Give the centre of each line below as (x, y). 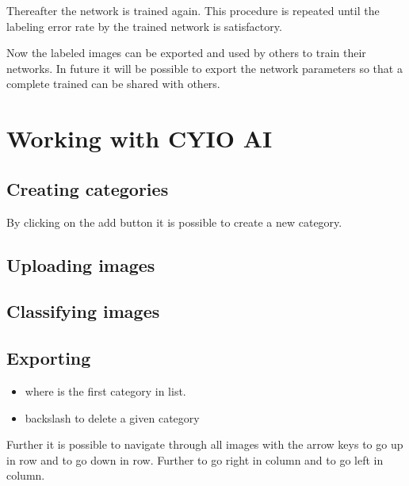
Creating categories (88, 188)
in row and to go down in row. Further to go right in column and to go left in (195, 459)
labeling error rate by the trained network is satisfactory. (144, 26)
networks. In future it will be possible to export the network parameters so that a (204, 68)
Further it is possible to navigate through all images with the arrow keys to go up (205, 444)
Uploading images (81, 264)
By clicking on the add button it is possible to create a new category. (174, 222)
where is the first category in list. (105, 390)
